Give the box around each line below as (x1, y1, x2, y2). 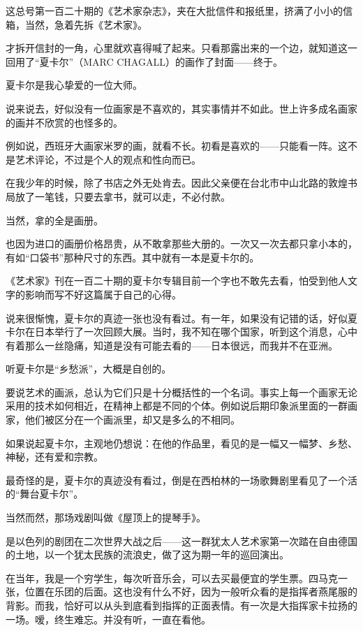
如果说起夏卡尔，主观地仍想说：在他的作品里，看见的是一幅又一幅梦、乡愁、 (6, 435, 357, 450)
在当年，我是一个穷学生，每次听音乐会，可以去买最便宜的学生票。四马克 (6, 570, 338, 585)
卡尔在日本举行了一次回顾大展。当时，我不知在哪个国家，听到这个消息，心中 (6, 324, 357, 339)
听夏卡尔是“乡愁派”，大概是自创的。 (6, 361, 172, 376)
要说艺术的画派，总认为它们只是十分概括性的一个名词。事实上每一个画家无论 (6, 384, 357, 399)
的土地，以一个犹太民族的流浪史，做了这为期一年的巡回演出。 (6, 547, 289, 562)
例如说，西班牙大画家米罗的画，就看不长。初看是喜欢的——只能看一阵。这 (6, 138, 348, 153)
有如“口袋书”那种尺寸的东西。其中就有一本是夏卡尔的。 (6, 249, 260, 264)
